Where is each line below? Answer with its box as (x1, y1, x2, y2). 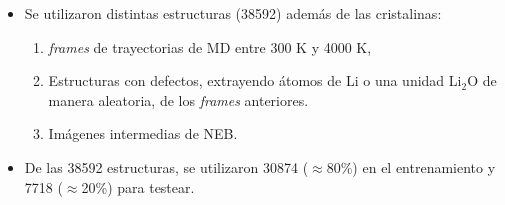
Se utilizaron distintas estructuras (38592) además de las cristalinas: (24, 3, 442, 23)
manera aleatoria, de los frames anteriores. (48, 89, 309, 110)
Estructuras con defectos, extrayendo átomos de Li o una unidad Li (48, 70, 462, 91)
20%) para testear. (81, 176, 195, 197)
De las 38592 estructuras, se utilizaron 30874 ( (24, 156, 309, 177)
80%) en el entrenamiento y (326, 156, 496, 177)
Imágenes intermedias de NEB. (48, 123, 238, 144)
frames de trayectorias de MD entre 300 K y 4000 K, (48, 36, 372, 57)
